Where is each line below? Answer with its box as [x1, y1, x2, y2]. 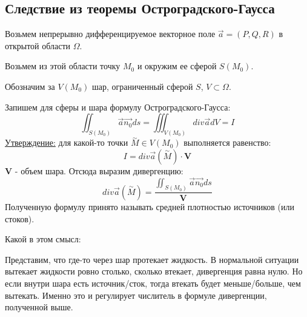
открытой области [5, 39, 71, 52]
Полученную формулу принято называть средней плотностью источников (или [5, 200, 295, 213]
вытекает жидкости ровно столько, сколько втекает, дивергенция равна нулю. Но [5, 265, 303, 278]
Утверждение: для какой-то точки [5, 136, 128, 149]
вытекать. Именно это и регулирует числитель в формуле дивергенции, [5, 288, 267, 301]
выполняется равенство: [183, 136, 271, 149]
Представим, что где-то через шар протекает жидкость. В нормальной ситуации [5, 253, 299, 265]
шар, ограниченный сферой [91, 80, 193, 92]
